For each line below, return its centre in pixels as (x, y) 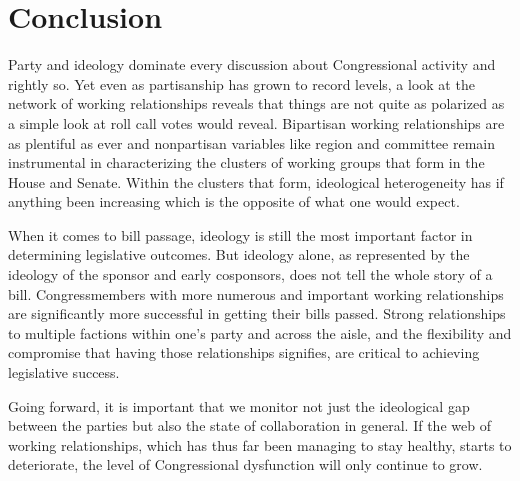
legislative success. (64, 372)
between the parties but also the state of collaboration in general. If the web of (249, 425)
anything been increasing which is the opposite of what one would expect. (234, 201)
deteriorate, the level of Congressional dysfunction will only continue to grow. (245, 464)
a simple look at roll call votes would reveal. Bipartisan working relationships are (256, 122)
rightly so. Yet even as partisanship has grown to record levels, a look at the (241, 83)
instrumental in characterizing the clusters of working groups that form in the (246, 162)
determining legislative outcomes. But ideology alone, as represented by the (239, 254)
